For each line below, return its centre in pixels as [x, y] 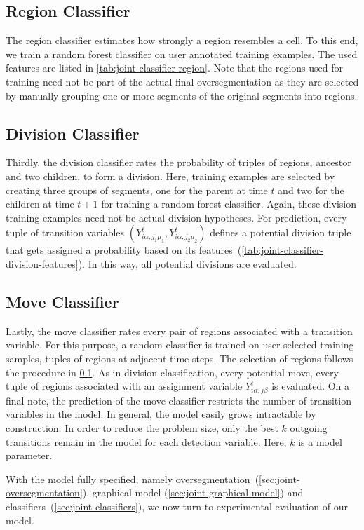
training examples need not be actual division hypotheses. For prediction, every [176, 217]
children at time [40, 204]
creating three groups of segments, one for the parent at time [137, 190]
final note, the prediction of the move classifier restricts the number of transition [178, 400]
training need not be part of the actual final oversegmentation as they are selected [182, 81]
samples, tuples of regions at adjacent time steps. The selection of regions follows [180, 358]
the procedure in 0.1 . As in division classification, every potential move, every [172, 372]
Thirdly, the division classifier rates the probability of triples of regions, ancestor [178, 162]
